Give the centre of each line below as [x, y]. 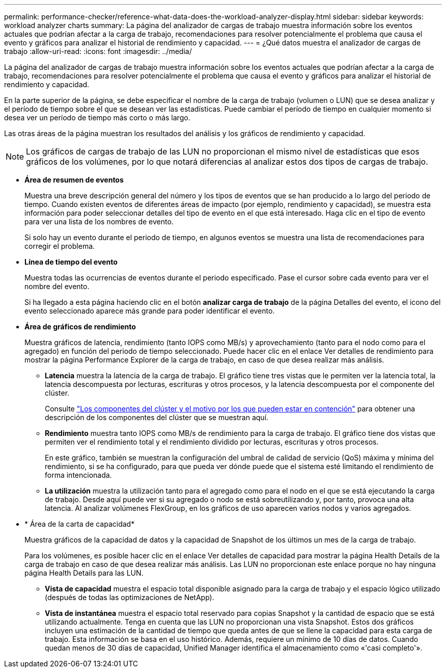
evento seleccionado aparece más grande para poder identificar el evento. [150, 311]
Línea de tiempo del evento [71, 262]
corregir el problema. [60, 246]
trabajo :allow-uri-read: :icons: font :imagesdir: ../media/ [98, 51]
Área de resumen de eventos [74, 180]
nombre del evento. [57, 286]
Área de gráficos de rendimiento [80, 327]
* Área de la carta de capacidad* [80, 524]
